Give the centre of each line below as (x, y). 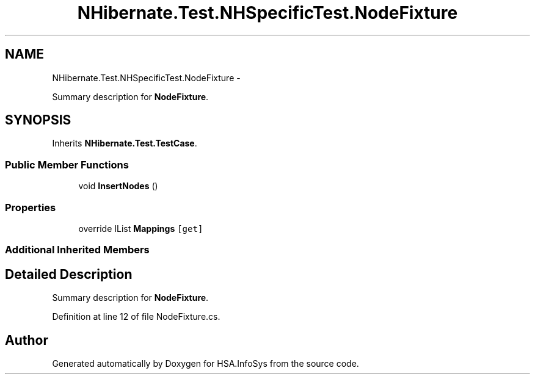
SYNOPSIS (38, 120)
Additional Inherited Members (77, 250)
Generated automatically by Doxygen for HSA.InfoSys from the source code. (206, 363)
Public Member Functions (67, 164)
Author (27, 340)
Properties (31, 207)
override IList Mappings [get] (141, 228)
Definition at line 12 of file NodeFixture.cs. (136, 317)
